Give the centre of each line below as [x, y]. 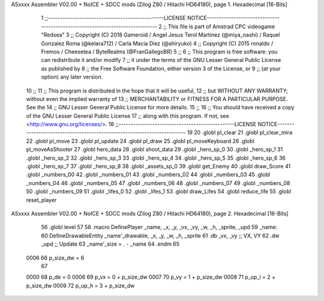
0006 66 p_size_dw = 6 [55, 258]
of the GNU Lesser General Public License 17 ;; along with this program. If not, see [127, 116]
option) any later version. [72, 77]
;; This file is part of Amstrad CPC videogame [219, 26]
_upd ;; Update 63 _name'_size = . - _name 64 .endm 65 [110, 244]
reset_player [41, 200]
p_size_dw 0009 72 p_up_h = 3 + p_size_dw [80, 285]
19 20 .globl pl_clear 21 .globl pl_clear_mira [240, 133]
